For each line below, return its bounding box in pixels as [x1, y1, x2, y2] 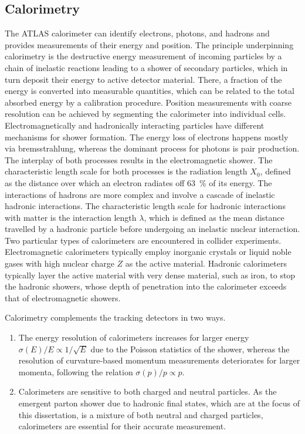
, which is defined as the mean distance [144, 211, 284, 223]
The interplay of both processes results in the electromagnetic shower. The [5, 153, 273, 166]
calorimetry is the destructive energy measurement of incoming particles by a [5, 50, 282, 62]
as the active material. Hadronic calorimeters [125, 257, 287, 270]
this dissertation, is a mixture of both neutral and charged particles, [18, 408, 263, 420]
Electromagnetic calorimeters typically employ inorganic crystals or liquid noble [5, 245, 292, 258]
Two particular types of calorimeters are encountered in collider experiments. [5, 234, 282, 246]
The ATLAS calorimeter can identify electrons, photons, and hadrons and [5, 27, 270, 39]
